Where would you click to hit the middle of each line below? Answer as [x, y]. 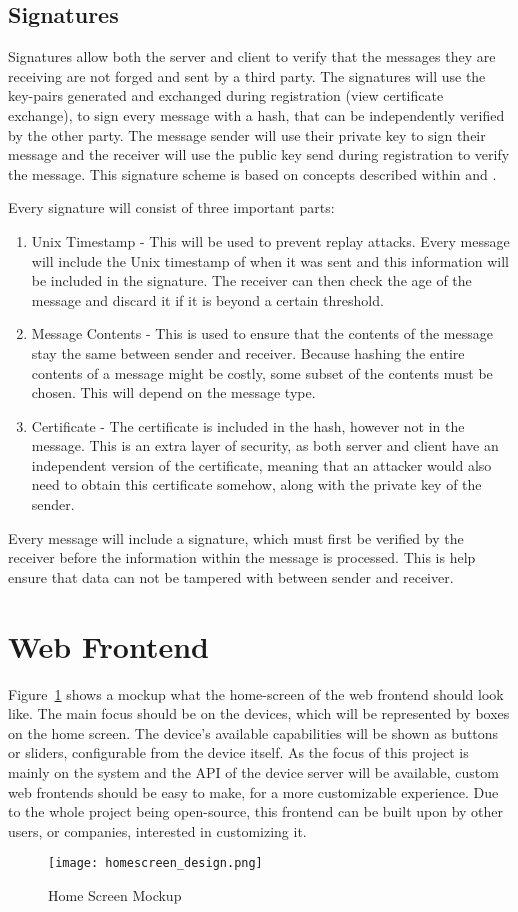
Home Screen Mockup [115, 894]
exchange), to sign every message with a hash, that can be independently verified [256, 114]
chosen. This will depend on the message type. [173, 392]
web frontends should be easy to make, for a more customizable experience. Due [253, 791]
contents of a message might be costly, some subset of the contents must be [262, 372]
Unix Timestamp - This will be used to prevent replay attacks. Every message [270, 240]
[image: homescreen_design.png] [155, 863]
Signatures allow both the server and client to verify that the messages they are [252, 56]
